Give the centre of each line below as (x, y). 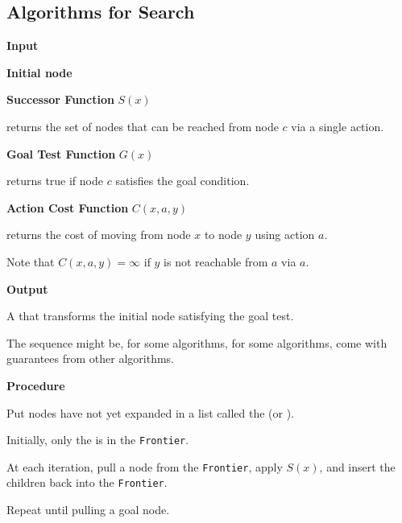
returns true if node (55, 181)
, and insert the (357, 466)
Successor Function (60, 99)
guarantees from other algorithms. (90, 358)
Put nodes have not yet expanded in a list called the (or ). (150, 412)
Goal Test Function (61, 153)
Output (27, 288)
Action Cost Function (68, 207)
